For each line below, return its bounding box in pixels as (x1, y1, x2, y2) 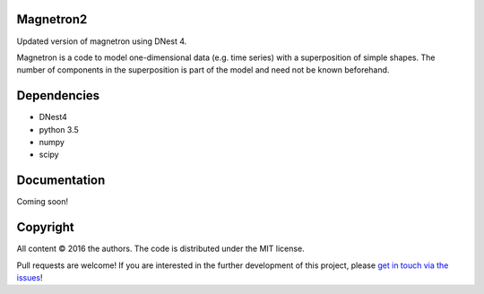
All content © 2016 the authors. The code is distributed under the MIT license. (16, 243, 305, 255)
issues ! (16, 272, 44, 282)
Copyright (16, 220, 75, 235)
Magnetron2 (16, 12, 88, 27)
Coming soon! (16, 196, 69, 207)
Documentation (16, 173, 106, 188)
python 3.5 (39, 124, 80, 134)
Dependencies (16, 88, 100, 103)
